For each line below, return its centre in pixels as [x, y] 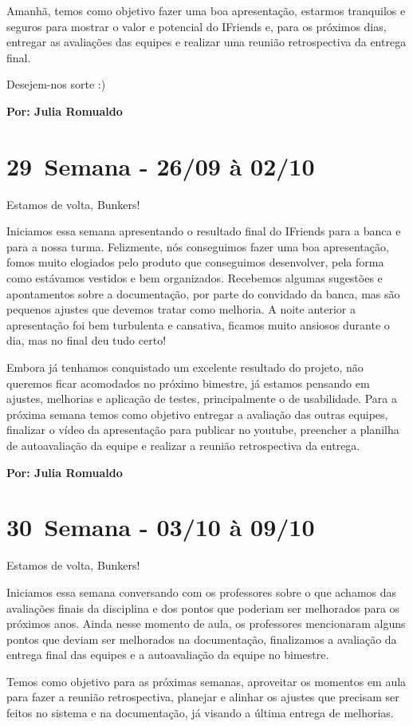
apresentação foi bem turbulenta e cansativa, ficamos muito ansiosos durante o [198, 324]
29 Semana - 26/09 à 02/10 [161, 166]
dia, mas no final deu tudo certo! [87, 340]
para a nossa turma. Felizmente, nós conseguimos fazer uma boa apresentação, [198, 246]
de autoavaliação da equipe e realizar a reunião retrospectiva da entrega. [183, 445]
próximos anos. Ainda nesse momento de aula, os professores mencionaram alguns [206, 623]
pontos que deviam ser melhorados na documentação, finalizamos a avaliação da [202, 639]
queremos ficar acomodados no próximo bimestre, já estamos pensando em [188, 383]
